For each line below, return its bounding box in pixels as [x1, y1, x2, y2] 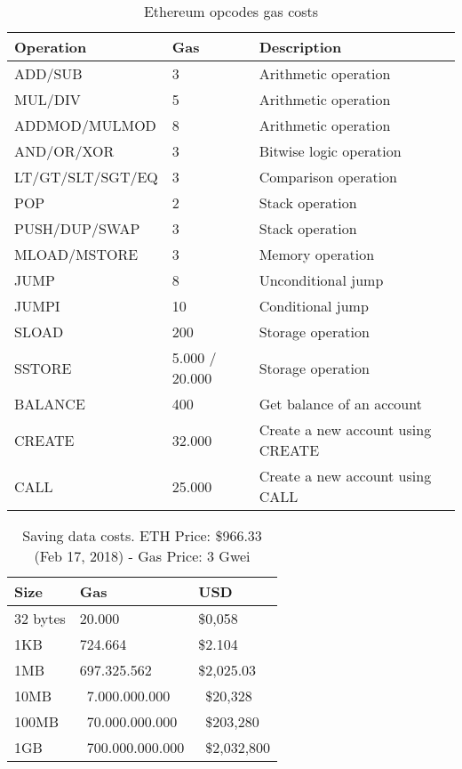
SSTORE [14, 357, 72, 378]
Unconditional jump [259, 270, 384, 290]
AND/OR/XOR [14, 141, 115, 161]
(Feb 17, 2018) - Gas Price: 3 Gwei [34, 546, 251, 566]
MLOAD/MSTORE [14, 244, 139, 264]
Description [259, 36, 342, 57]
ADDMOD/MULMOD [14, 115, 156, 135]
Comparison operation [259, 166, 397, 187]
